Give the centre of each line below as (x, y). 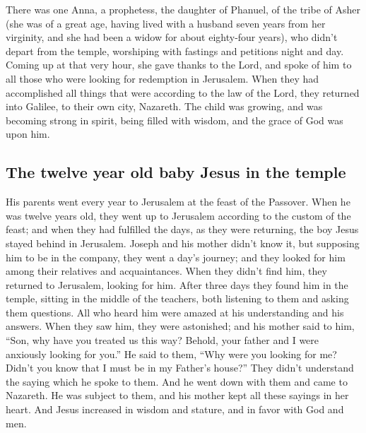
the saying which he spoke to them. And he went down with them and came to (177, 381)
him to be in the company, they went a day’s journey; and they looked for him (176, 257)
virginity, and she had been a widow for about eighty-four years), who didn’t (172, 37)
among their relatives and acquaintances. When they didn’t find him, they (166, 271)
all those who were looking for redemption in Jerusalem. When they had (163, 78)
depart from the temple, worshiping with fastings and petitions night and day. (175, 51)
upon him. (28, 134)
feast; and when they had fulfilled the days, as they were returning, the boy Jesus (182, 229)
